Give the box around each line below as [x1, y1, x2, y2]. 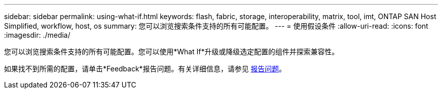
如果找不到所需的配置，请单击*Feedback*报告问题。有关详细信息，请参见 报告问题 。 [4, 64, 286, 73]
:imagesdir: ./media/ [4, 31, 71, 39]
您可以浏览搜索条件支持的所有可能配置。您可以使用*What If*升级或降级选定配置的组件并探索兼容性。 [4, 47, 339, 56]
